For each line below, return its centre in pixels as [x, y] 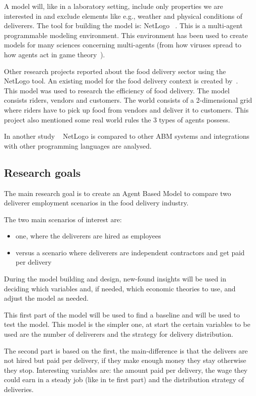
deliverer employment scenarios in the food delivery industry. [96, 203]
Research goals [43, 172]
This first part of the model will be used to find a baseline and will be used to [122, 314]
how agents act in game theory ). [55, 54]
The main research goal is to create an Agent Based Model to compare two [118, 193]
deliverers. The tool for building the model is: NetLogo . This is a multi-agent [123, 25]
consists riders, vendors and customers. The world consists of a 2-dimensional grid [128, 100]
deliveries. [19, 389]
